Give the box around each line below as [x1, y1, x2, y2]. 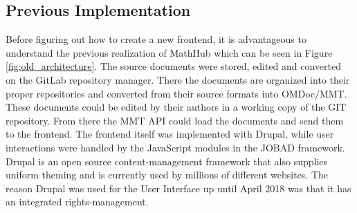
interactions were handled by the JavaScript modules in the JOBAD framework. [6, 140, 345, 154]
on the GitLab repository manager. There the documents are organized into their [6, 72, 350, 86]
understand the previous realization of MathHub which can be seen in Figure [6, 45, 333, 59]
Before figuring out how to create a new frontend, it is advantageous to [6, 32, 306, 46]
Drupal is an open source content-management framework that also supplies [6, 154, 328, 168]
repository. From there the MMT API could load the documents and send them [6, 113, 344, 127]
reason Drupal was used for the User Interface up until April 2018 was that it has [6, 180, 351, 195]
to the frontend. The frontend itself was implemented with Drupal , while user [6, 127, 334, 141]
